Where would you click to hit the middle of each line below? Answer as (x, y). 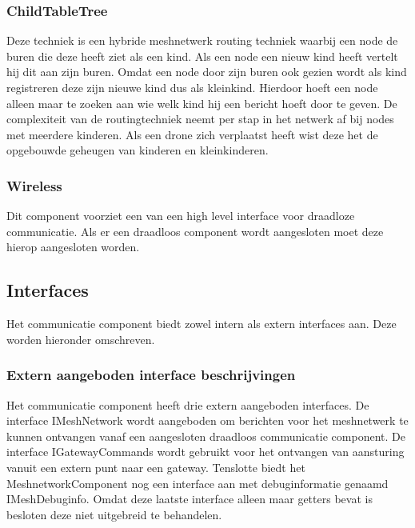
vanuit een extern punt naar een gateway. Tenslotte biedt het (156, 467)
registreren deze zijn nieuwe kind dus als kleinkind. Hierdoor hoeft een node (192, 87)
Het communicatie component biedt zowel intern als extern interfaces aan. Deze (202, 324)
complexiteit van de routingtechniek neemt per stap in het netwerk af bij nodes (200, 119)
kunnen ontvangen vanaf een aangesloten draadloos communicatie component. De (206, 436)
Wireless (34, 185)
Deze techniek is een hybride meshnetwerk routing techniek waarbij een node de (202, 40)
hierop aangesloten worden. (73, 247)
